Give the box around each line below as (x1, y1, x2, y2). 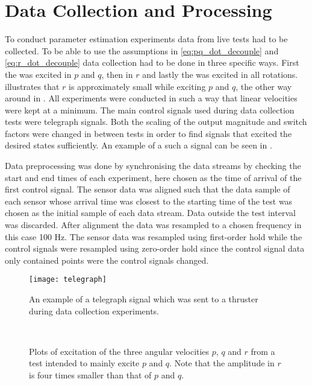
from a (251, 345, 275, 357)
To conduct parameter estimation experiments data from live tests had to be (5, 33, 288, 45)
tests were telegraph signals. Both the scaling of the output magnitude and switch (5, 115, 307, 128)
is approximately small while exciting (69, 80, 206, 92)
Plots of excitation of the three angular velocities (29, 345, 210, 357)
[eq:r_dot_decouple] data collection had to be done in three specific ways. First (5, 56, 299, 69)
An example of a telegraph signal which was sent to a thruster (29, 293, 258, 305)
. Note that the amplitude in (169, 357, 275, 369)
